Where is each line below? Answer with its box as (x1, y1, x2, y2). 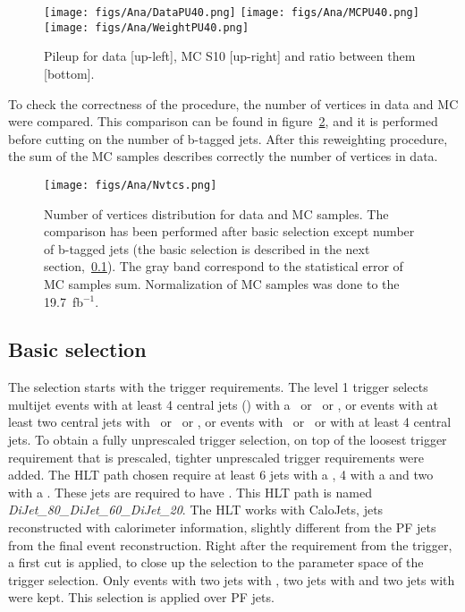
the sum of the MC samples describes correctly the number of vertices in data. (8, 147, 438, 166)
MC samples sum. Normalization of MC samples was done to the (44, 274, 400, 293)
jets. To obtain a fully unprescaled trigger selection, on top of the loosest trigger (8, 430, 447, 449)
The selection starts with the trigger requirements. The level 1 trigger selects (8, 378, 428, 396)
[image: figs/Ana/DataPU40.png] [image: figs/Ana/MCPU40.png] (44, 6, 419, 19)
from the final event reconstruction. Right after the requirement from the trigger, (8, 535, 452, 554)
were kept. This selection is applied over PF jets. (8, 588, 275, 607)
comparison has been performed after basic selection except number (44, 222, 415, 241)
